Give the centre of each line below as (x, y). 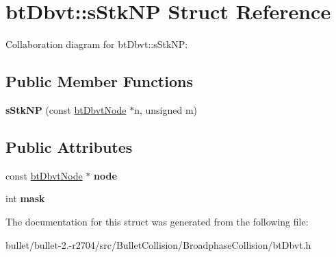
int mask (25, 198)
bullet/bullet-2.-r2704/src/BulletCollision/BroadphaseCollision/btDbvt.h (158, 244)
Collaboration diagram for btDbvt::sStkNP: (97, 44)
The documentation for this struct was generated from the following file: (157, 221)
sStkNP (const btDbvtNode (66, 109)
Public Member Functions (99, 81)
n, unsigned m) (166, 109)
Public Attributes (69, 146)
